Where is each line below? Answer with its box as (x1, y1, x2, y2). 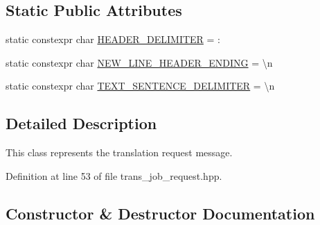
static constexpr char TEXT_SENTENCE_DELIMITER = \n (6, 78, 275, 93)
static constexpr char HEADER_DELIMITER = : (6, 32, 221, 47)
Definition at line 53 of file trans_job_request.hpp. (6, 168, 222, 183)
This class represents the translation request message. (6, 145, 233, 160)
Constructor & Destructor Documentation (6, 202, 315, 224)
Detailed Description (6, 112, 157, 134)
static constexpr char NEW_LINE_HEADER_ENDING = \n (6, 55, 273, 69)
